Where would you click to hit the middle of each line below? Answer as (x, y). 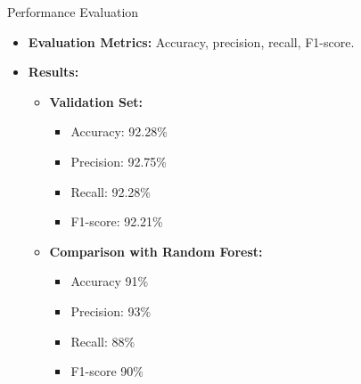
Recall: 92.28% (111, 191)
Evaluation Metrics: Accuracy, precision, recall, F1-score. (191, 41)
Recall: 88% (103, 341)
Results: (53, 72)
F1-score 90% (107, 371)
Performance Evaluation (73, 12)
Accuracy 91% (110, 281)
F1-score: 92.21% (117, 221)
